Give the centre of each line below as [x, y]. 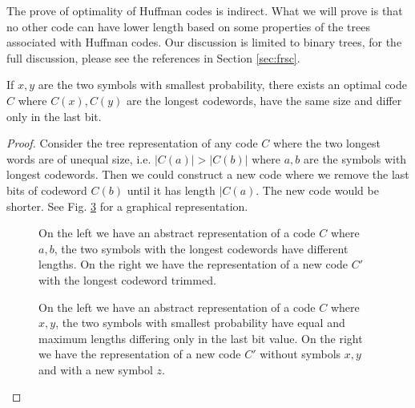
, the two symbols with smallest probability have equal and [200, 323]
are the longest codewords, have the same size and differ [264, 100]
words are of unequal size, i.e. [79, 158]
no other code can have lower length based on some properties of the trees [188, 26]
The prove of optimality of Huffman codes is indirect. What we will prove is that [205, 10]
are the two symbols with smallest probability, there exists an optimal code [223, 85]
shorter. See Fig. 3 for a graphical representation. [127, 206]
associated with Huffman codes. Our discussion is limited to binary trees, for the [204, 42]
